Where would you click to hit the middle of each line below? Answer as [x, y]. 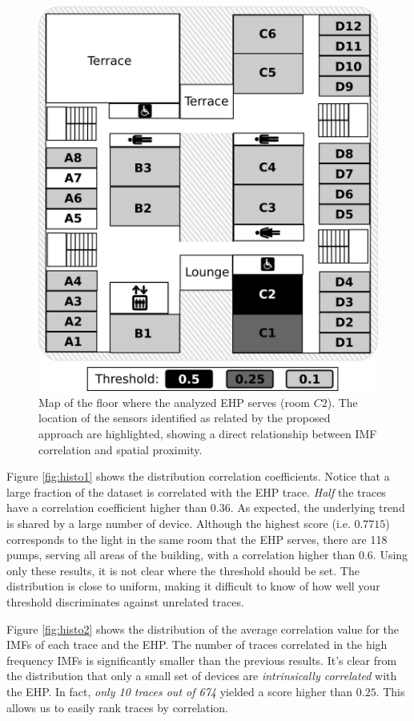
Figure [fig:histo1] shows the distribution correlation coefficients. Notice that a [198, 476]
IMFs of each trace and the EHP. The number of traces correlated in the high [197, 644]
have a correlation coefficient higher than [107, 508]
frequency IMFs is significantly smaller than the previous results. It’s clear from [202, 660]
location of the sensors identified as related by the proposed [185, 418]
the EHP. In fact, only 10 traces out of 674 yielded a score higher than [180, 691]
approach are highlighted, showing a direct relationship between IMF [208, 434]
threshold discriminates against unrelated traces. [125, 602]
